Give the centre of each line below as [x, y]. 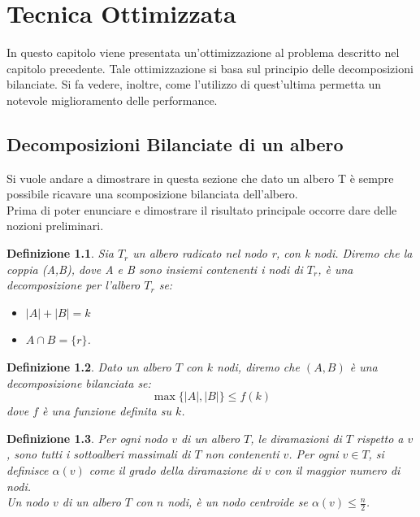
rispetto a [380, 438]
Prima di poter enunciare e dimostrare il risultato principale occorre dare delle [202, 209]
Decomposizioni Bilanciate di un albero [175, 143]
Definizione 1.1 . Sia [60, 253]
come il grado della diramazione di [175, 470]
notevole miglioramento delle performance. [112, 100]
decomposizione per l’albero [74, 285]
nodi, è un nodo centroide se [238, 502]
